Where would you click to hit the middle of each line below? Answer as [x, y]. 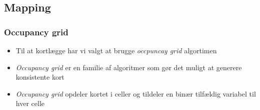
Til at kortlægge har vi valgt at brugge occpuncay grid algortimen [116, 50]
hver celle [30, 103]
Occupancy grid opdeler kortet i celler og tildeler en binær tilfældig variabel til [136, 93]
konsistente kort [40, 77]
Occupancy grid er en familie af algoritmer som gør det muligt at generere [129, 67]
